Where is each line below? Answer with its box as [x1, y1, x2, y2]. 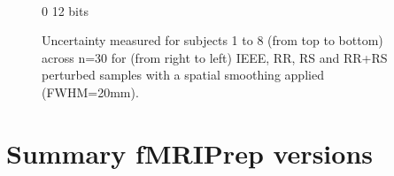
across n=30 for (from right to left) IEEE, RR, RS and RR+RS [42, 48, 388, 66]
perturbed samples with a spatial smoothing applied [42, 65, 324, 84]
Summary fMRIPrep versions [6, 134, 373, 171]
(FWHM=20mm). [42, 82, 139, 101]
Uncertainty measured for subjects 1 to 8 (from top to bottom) [42, 31, 383, 50]
